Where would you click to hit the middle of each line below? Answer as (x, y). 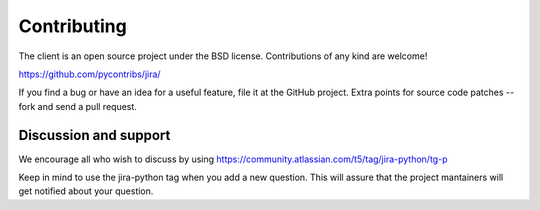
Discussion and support (94, 135)
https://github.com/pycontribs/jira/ (89, 74)
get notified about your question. (86, 191)
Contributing (72, 26)
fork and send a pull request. (77, 106)
